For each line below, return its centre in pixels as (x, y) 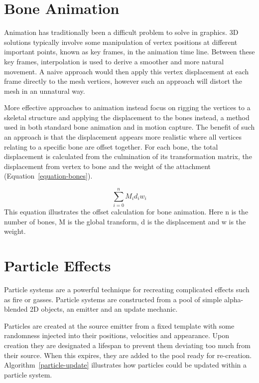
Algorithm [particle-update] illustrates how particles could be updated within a (125, 365)
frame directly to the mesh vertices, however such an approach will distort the (123, 81)
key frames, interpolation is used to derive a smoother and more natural (114, 61)
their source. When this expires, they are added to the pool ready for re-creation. (128, 355)
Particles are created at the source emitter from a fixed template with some (119, 325)
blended (16, 309)
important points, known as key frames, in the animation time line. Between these (129, 52)
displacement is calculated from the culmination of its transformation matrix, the (128, 156)
